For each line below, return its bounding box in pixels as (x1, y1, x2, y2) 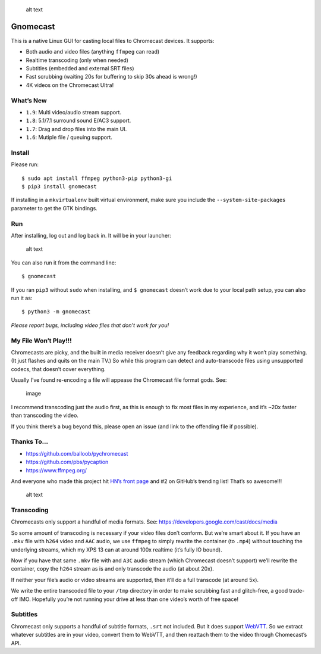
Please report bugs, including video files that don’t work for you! (11, 322, 169, 329)
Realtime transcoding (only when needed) (26, 57, 129, 64)
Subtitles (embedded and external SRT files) (26, 65, 134, 72)
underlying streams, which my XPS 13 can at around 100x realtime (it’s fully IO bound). (11, 546, 222, 553)
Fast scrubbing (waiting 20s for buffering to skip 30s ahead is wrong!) (26, 73, 197, 80)
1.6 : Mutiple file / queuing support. (26, 134, 113, 141)
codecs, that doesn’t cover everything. (11, 365, 106, 372)
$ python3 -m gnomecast (21, 309, 91, 315)
